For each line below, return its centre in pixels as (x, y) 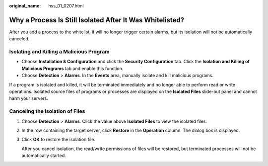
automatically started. (44, 156)
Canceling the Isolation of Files (47, 111)
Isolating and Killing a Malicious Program (59, 52)
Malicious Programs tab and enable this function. (72, 68)
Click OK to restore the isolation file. (58, 140)
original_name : (25, 6)
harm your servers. (29, 98)
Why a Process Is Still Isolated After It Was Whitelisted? (97, 20)
